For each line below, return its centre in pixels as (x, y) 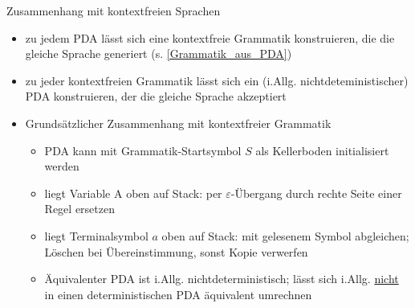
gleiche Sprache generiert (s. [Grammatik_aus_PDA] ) (159, 53)
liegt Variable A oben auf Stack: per (133, 193)
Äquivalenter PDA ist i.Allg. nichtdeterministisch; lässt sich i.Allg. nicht (222, 279)
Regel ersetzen (79, 209)
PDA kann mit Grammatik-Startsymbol (143, 150)
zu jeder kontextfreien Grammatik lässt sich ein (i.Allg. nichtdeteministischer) (217, 80)
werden (62, 166)
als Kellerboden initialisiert (322, 150)
